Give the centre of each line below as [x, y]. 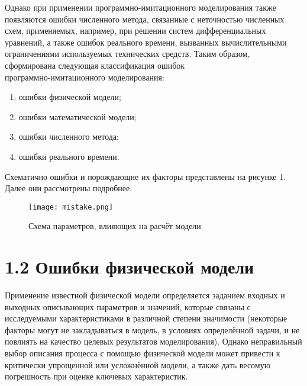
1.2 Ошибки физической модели [130, 267]
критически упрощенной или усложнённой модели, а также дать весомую [138, 364]
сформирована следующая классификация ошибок [95, 65]
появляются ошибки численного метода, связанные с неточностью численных [145, 19]
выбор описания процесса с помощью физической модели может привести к [143, 353]
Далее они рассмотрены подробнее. [69, 188]
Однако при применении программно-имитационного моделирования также [140, 7]
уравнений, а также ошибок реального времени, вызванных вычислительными [146, 42]
